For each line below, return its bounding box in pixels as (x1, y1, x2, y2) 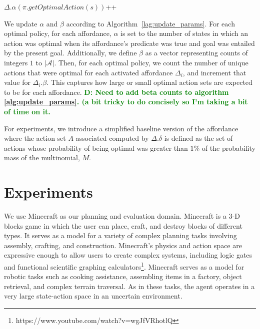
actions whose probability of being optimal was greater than (4, 142, 188, 153)
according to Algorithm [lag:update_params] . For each (66, 18, 235, 28)
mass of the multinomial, (4, 152, 80, 163)
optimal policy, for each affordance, (4, 28, 111, 38)
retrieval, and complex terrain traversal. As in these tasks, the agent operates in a (4, 281, 255, 291)
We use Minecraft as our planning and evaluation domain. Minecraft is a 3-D (4, 211, 240, 221)
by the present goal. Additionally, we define (4, 47, 137, 58)
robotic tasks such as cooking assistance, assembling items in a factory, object (4, 271, 242, 282)
